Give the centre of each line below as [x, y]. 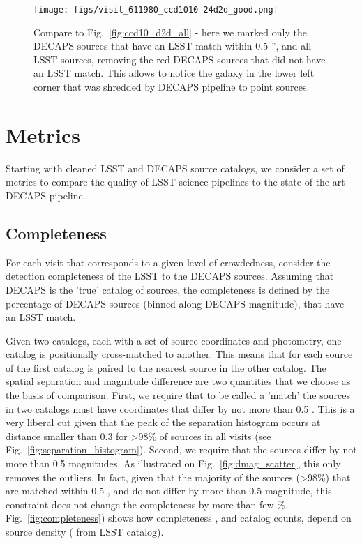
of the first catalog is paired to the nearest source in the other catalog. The [166, 367]
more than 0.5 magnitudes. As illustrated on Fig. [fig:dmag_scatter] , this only [173, 463]
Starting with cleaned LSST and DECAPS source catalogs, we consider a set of [175, 168]
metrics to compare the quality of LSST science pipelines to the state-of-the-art [175, 182]
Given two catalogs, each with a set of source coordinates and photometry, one [174, 340]
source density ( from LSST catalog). [85, 532]
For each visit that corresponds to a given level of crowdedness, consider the [168, 262]
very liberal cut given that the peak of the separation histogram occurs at [163, 422]
